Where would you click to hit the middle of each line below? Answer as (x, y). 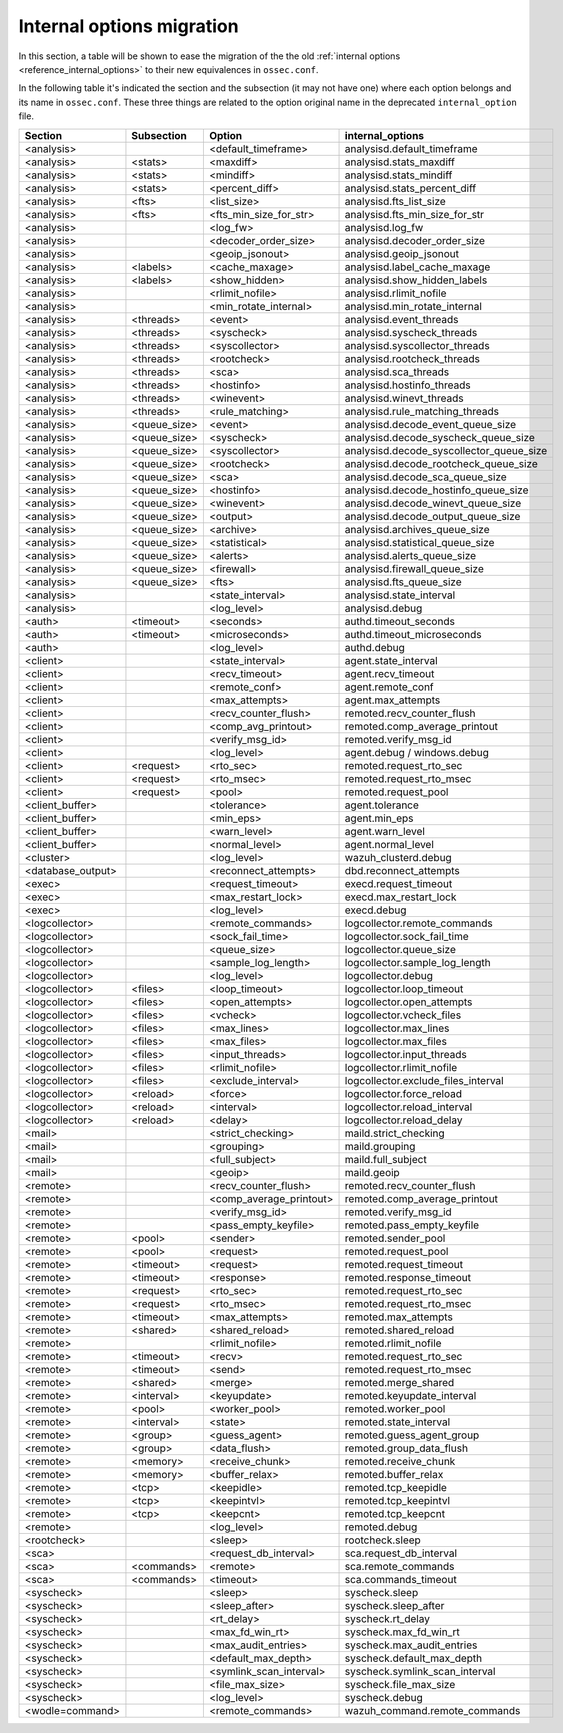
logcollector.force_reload (403, 1093)
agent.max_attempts (392, 700)
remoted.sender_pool (395, 1238)
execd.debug (375, 910)
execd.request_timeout (398, 883)
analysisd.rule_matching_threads (422, 411)
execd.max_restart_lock (400, 897)
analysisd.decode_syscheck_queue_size (439, 437)
